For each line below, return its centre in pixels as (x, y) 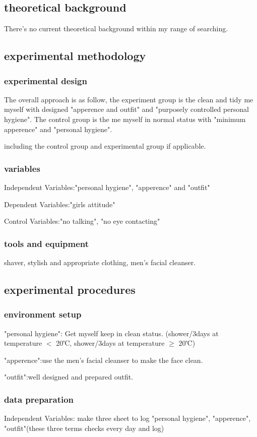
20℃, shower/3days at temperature (110, 343)
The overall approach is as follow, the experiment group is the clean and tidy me (129, 99)
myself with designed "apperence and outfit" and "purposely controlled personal (126, 109)
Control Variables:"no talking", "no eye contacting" (82, 221)
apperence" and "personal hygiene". (58, 129)
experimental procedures (70, 289)
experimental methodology (75, 56)
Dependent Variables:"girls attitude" (60, 204)
